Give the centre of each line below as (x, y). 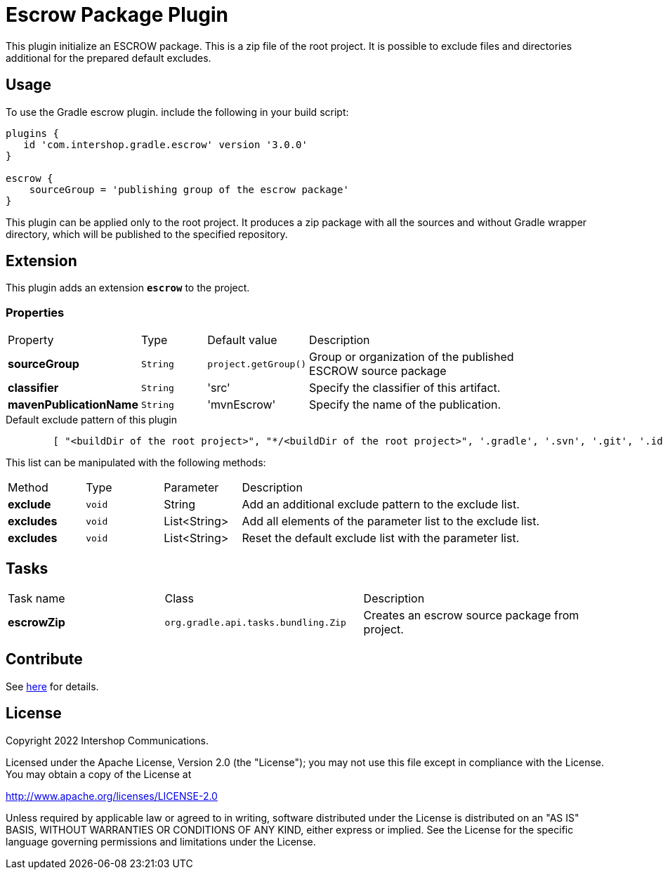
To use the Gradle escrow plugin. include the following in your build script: (177, 112)
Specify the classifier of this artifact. (405, 388)
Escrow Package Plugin (117, 15)
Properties (35, 312)
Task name (37, 599)
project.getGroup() (257, 364)
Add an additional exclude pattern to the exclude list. (381, 505)
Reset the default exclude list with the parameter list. (381, 538)
